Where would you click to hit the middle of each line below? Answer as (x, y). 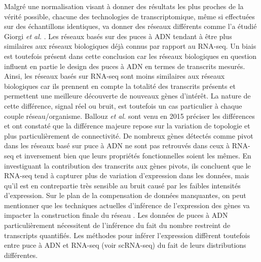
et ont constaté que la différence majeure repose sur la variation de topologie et (127, 126)
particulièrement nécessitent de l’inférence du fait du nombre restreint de (117, 225)
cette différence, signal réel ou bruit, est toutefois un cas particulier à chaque (123, 105)
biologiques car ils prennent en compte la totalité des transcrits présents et (120, 86)
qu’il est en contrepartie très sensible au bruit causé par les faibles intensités (122, 185)
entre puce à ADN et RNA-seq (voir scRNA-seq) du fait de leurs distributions (125, 245)
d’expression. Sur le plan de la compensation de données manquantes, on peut (125, 195)
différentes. (21, 255)
